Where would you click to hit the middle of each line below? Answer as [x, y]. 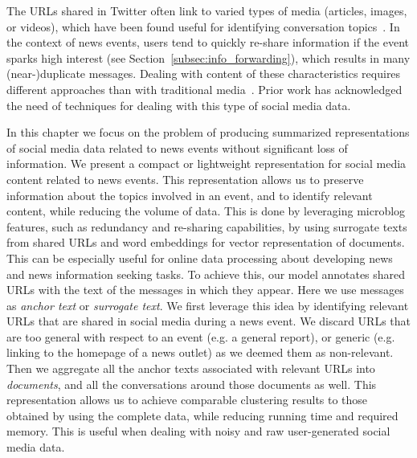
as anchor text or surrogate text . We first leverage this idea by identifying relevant [208, 305]
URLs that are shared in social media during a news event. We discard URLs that [209, 321]
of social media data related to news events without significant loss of [177, 147]
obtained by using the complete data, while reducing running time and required [202, 415]
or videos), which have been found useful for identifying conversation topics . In [203, 26]
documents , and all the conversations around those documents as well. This [192, 384]
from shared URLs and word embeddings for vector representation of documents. [206, 242]
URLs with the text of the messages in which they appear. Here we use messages [205, 290]
